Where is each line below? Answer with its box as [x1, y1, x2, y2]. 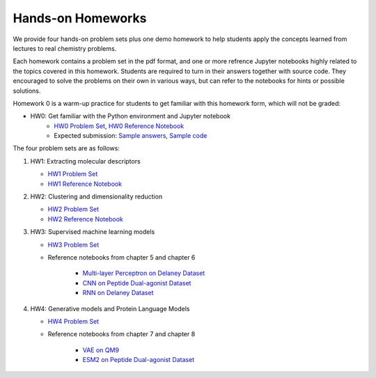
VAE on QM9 [82, 345, 120, 354]
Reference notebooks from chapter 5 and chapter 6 [47, 253, 196, 261]
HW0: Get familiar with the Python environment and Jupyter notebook [30, 112, 231, 120]
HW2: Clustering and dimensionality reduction [30, 192, 163, 201]
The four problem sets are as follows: [13, 144, 120, 152]
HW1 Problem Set [47, 170, 98, 178]
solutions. [13, 86, 41, 95]
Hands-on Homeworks [13, 10, 147, 26]
